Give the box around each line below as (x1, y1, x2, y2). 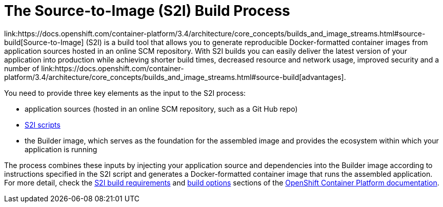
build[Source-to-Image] (4, 37, 84, 47)
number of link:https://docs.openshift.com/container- (4, 64, 184, 73)
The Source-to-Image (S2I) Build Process (4, 2, 290, 19)
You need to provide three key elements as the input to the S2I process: (4, 88, 246, 97)
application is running (25, 144, 97, 154)
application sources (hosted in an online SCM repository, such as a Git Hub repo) (25, 104, 298, 113)
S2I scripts (25, 120, 61, 129)
